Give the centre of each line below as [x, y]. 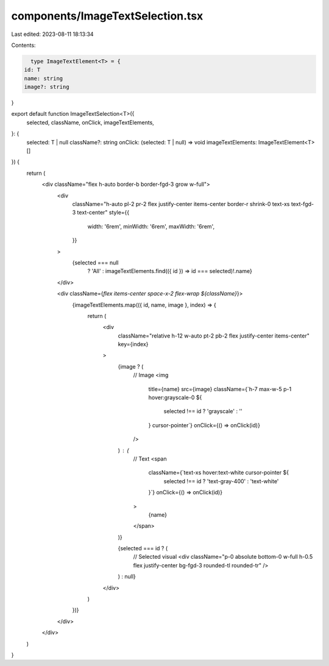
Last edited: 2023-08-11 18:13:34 [52, 34]
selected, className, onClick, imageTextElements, [90, 122]
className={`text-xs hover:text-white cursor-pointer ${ [219, 473]
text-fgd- [302, 204]
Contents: [23, 45]
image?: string [47, 87]
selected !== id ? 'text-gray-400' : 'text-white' [221, 481]
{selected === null [95, 263]
